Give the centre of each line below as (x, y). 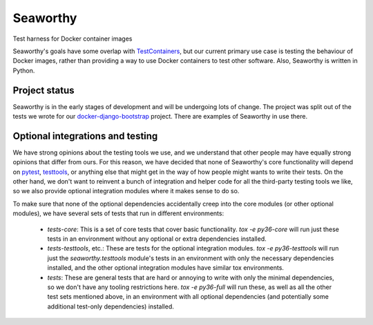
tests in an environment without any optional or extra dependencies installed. (157, 239)
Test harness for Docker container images (73, 39)
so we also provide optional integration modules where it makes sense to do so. (126, 191)
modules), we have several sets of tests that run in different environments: (118, 213)
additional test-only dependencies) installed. (111, 306)
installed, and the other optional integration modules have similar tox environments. (166, 268)
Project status (44, 90)
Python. (24, 70)
